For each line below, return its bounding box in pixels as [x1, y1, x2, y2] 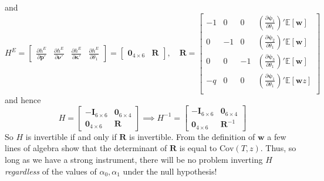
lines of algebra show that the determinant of [5, 142, 167, 154]
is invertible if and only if [25, 130, 117, 142]
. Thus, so [260, 142, 296, 154]
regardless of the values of [5, 165, 97, 177]
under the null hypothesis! [123, 165, 217, 177]
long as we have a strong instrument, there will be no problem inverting [5, 153, 263, 165]
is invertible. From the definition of [129, 130, 255, 142]
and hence [5, 93, 41, 105]
